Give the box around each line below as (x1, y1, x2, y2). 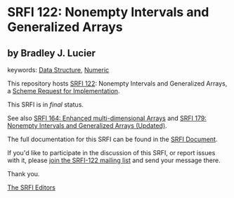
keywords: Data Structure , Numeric (7, 66, 110, 74)
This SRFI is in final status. (7, 100, 84, 109)
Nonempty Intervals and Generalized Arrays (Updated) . (7, 121, 167, 130)
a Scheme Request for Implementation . (7, 87, 120, 95)
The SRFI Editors (7, 183, 56, 192)
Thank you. (7, 170, 40, 178)
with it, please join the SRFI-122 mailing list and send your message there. (7, 156, 221, 164)
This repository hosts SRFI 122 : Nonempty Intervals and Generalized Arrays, (7, 79, 228, 88)
